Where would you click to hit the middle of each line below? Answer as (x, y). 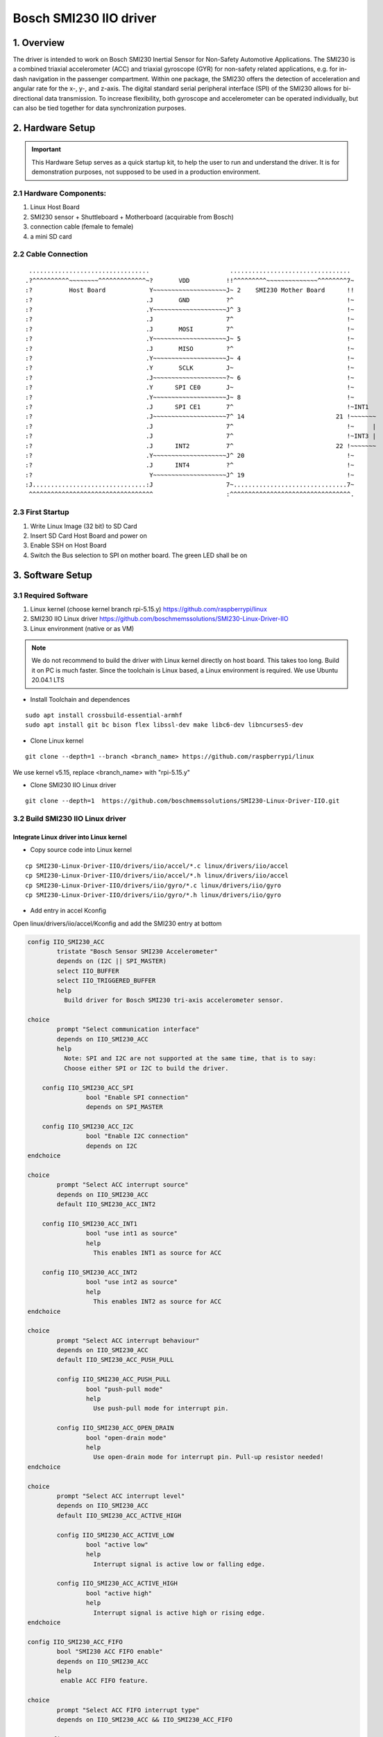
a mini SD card (51, 236)
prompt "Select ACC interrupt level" (121, 1496)
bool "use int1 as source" (132, 1234)
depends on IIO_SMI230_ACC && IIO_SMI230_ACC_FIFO (144, 1719)
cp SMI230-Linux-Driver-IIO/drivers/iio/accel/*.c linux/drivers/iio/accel (157, 866)
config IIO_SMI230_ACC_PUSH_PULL (113, 1380)
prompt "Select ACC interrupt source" (122, 1185)
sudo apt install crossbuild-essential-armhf (104, 715)
